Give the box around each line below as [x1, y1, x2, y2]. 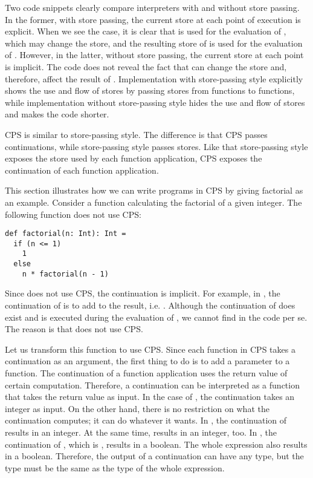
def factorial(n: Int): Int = [5, 229, 126, 238]
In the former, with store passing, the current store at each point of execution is [5, 13, 301, 25]
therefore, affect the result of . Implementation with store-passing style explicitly [5, 72, 303, 85]
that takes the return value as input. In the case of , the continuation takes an [5, 390, 295, 403]
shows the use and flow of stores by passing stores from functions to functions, [5, 84, 295, 97]
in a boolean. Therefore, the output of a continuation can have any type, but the [5, 450, 304, 462]
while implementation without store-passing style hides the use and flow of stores [5, 96, 305, 108]
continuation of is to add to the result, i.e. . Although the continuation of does [5, 298, 295, 311]
